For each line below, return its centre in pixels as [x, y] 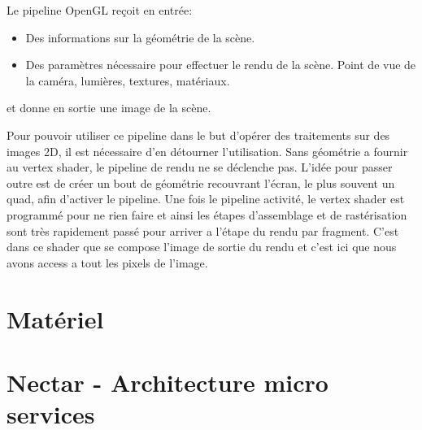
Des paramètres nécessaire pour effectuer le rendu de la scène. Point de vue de [221, 65]
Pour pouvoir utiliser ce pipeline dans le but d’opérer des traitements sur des [198, 135]
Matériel [55, 318]
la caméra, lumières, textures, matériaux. [128, 80]
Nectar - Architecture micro [167, 382]
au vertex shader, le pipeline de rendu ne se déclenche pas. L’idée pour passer [200, 167]
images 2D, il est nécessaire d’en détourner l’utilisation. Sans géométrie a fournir [207, 151]
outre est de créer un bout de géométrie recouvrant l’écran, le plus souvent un [201, 182]
